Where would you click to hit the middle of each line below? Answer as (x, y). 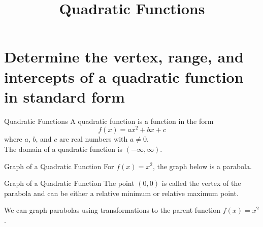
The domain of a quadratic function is (63, 149)
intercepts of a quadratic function (124, 76)
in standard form (64, 96)
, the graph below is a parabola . (202, 166)
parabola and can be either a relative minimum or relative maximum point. (121, 193)
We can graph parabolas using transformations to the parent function (112, 210)
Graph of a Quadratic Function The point (69, 183)
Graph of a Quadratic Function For (59, 166)
